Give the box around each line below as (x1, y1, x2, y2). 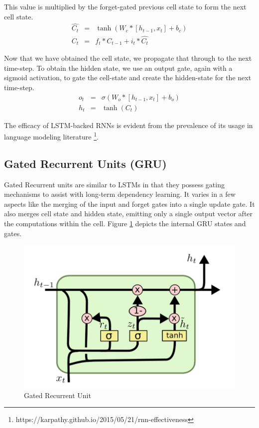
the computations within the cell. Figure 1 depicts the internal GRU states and (4, 218, 246, 228)
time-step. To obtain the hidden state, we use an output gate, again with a (4, 62, 233, 73)
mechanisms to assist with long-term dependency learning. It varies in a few (4, 189, 236, 199)
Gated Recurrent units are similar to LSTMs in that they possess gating (4, 179, 225, 189)
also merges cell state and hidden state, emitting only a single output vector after (4, 208, 253, 219)
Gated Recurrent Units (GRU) (4, 155, 167, 171)
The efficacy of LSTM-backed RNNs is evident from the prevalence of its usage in (4, 120, 253, 130)
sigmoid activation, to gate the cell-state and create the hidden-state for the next (4, 72, 252, 83)
